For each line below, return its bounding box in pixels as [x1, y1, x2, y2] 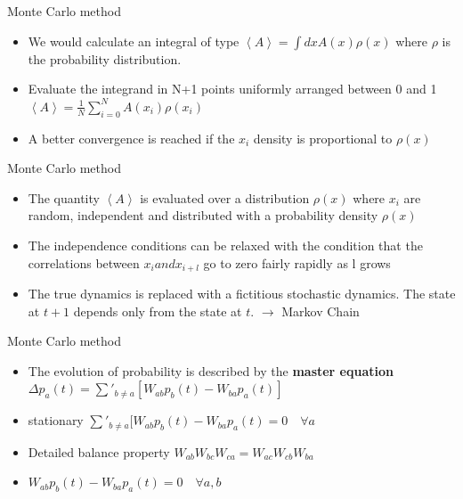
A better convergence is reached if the [28, 128, 235, 147]
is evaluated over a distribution [140, 188, 310, 207]
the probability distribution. [28, 49, 182, 68]
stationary [28, 411, 84, 429]
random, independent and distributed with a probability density [28, 206, 378, 225]
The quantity [28, 188, 100, 207]
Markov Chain [281, 301, 360, 320]
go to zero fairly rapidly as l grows [203, 253, 391, 272]
